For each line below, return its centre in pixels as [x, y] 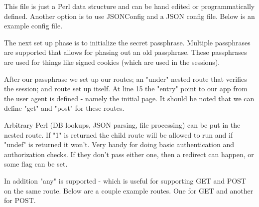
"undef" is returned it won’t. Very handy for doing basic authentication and [119, 144]
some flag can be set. [36, 164]
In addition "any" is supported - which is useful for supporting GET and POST [125, 180]
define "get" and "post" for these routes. [64, 108]
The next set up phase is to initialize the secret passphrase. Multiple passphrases [127, 42]
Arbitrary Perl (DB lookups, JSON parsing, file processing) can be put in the [122, 124]
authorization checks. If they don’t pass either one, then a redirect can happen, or [129, 154]
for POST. [20, 200]
